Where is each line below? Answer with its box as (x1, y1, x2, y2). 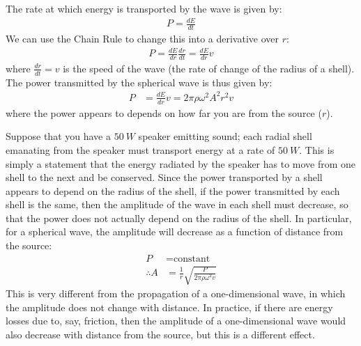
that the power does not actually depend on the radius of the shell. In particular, (6, 210, 352, 225)
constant (173, 253, 210, 264)
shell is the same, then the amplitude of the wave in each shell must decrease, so (6, 197, 348, 212)
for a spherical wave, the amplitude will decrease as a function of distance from (6, 224, 344, 239)
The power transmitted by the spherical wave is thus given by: (6, 74, 272, 89)
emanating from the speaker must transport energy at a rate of (6, 142, 275, 157)
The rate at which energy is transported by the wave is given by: (6, 1, 282, 15)
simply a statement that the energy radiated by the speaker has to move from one (6, 156, 356, 171)
